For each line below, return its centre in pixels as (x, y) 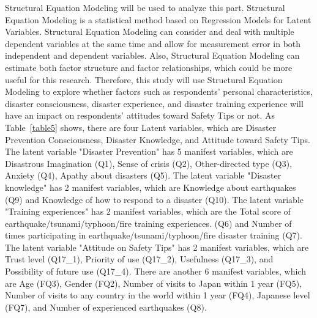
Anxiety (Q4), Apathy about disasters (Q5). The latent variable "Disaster (143, 175)
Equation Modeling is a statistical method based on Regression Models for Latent (158, 19)
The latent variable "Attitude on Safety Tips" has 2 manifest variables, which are (157, 247)
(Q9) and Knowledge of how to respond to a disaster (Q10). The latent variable (155, 199)
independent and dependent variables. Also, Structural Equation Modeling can (152, 55)
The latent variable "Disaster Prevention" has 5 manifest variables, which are (149, 151)
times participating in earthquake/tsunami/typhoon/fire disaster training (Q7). (154, 235)
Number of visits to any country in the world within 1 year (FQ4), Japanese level (158, 295)
